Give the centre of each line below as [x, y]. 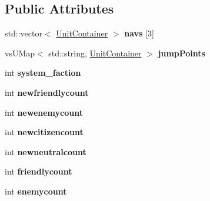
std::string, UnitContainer [95, 53]
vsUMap [20, 53]
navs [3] [139, 33]
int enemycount [36, 191]
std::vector [24, 33]
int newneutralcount [46, 151]
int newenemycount [44, 112]
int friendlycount [39, 171]
